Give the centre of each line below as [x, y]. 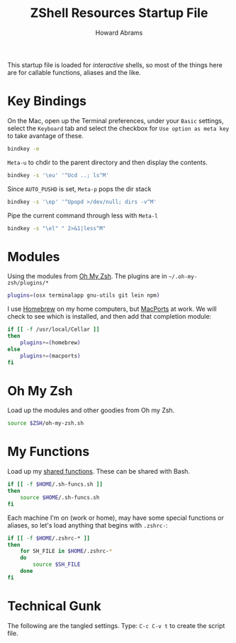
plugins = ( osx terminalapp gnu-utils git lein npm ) [84, 295]
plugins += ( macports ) [50, 355]
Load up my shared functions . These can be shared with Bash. [99, 472]
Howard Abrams [119, 33]
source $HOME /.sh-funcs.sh [60, 497]
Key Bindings [47, 101]
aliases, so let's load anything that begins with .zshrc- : [88, 525]
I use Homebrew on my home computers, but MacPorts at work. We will [112, 309]
